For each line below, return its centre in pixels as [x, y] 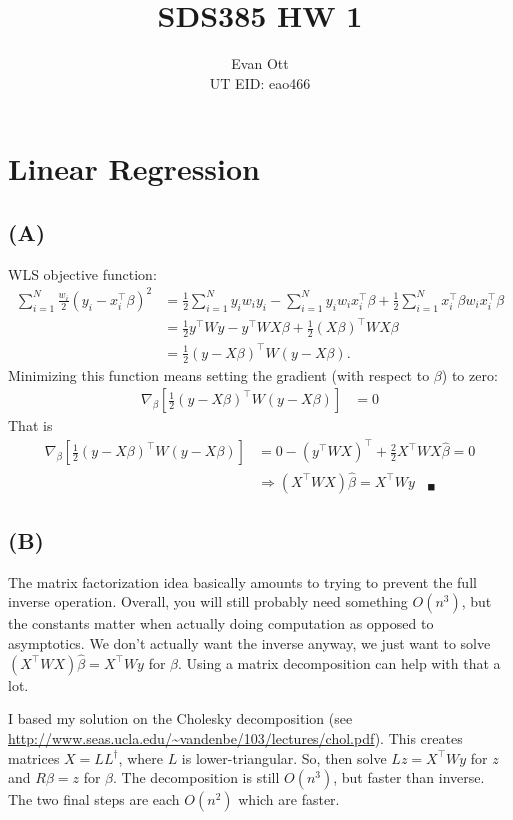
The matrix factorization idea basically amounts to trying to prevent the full [242, 581]
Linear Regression [134, 168]
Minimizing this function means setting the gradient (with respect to [219, 374]
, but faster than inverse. [409, 777]
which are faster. [289, 799]
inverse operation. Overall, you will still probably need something [208, 601]
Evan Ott [260, 63]
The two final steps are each [94, 799]
